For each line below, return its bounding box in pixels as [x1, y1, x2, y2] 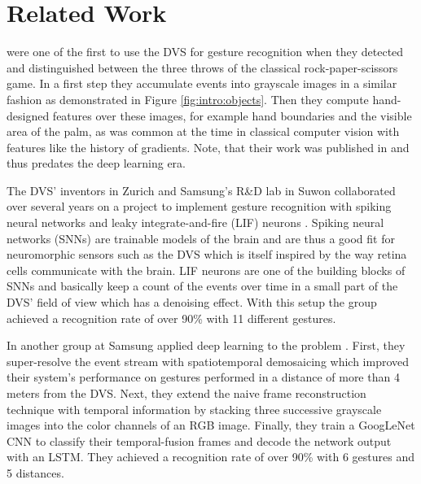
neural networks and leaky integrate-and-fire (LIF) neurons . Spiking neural [7, 214, 384, 231]
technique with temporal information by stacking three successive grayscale [7, 400, 382, 417]
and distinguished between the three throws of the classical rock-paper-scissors [7, 59, 398, 76]
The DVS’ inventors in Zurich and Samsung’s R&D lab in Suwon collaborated [7, 181, 396, 198]
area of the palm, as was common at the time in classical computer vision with [7, 123, 400, 140]
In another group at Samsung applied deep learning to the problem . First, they [7, 337, 406, 354]
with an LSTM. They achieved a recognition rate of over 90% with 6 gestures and [7, 448, 414, 465]
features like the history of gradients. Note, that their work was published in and [7, 138, 410, 155]
